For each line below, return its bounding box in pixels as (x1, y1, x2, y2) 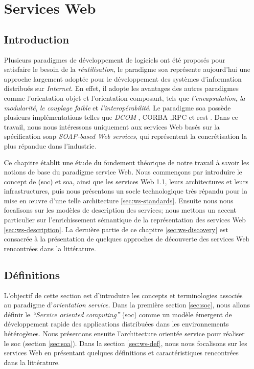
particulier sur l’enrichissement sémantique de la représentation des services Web (4, 215, 246, 225)
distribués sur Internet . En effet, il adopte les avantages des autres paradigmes (4, 83, 239, 93)
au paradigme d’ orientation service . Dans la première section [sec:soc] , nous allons (4, 300, 250, 310)
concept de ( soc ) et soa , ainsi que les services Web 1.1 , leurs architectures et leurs (4, 176, 249, 186)
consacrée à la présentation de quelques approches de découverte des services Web (4, 234, 250, 244)
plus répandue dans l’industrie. (4, 140, 96, 151)
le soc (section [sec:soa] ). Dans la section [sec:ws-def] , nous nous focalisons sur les (4, 338, 247, 348)
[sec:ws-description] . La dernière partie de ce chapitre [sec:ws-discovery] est (4, 224, 228, 234)
